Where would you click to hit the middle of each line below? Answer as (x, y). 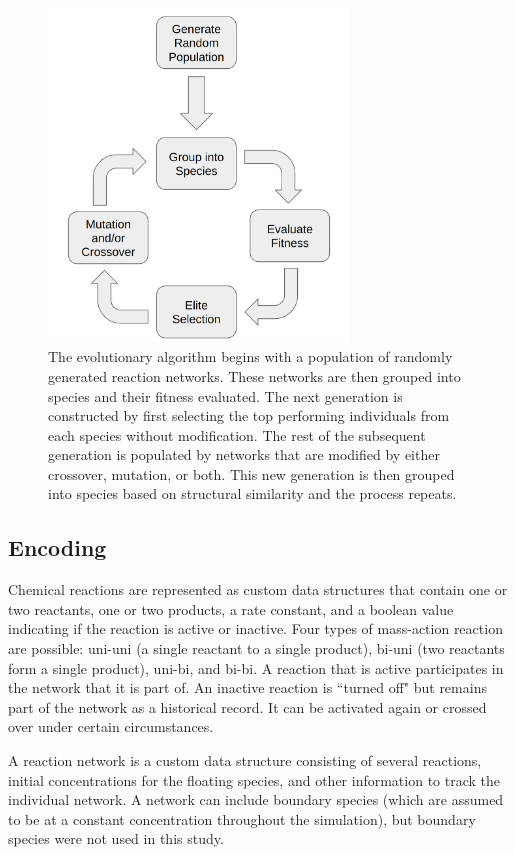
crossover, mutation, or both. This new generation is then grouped (251, 473)
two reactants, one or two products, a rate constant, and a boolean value (231, 608)
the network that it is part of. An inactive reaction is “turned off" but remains (247, 687)
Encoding (57, 547)
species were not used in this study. (116, 838)
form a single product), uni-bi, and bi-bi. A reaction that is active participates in (256, 667)
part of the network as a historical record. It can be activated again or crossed (247, 706)
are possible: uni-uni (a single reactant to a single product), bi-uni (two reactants (256, 648)
